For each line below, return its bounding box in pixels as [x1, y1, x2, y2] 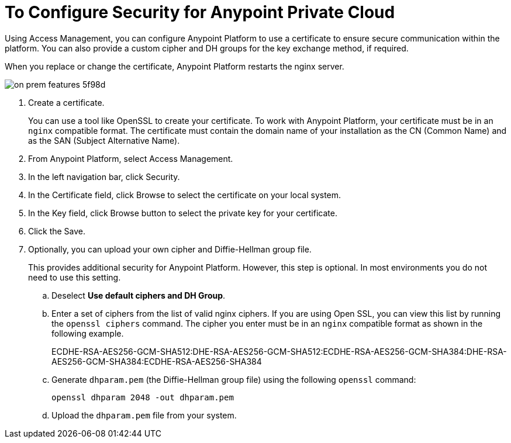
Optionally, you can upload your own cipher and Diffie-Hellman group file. [28, 244, 312, 254]
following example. [51, 328, 124, 338]
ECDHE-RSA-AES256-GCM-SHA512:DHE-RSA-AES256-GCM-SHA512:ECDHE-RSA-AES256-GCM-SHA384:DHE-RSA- [51, 346, 507, 357]
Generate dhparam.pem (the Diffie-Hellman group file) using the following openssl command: [51, 374, 416, 385]
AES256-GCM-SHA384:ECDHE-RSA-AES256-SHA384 [51, 356, 262, 366]
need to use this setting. [28, 272, 121, 282]
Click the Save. [28, 226, 86, 236]
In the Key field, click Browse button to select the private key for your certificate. [28, 207, 337, 218]
